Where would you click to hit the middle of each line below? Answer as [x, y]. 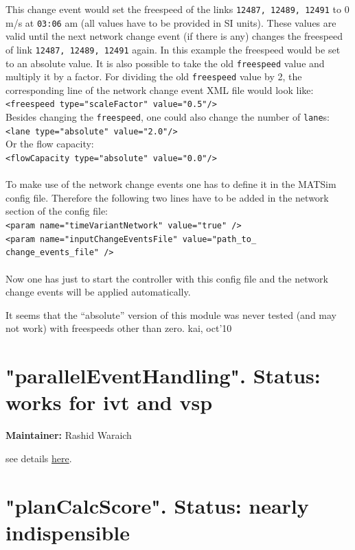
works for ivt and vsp [109, 402]
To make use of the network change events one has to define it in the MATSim [171, 184]
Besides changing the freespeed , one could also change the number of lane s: [168, 117]
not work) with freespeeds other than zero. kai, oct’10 [119, 328]
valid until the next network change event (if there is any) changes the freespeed [174, 36]
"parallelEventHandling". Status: [163, 375]
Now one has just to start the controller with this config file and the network [167, 278]
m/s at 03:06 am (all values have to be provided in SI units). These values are [171, 22]
